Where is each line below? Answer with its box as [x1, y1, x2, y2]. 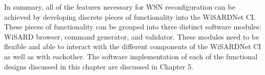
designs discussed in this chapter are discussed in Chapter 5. [4, 61, 194, 71]
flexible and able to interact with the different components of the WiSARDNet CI [4, 41, 261, 52]
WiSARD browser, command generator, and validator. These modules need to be [4, 31, 259, 42]
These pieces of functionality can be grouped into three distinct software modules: [4, 21, 261, 32]
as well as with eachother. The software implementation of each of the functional [4, 51, 258, 61]
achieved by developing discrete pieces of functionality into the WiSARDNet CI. [4, 11, 256, 22]
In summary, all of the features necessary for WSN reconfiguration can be [4, 2, 235, 12]
